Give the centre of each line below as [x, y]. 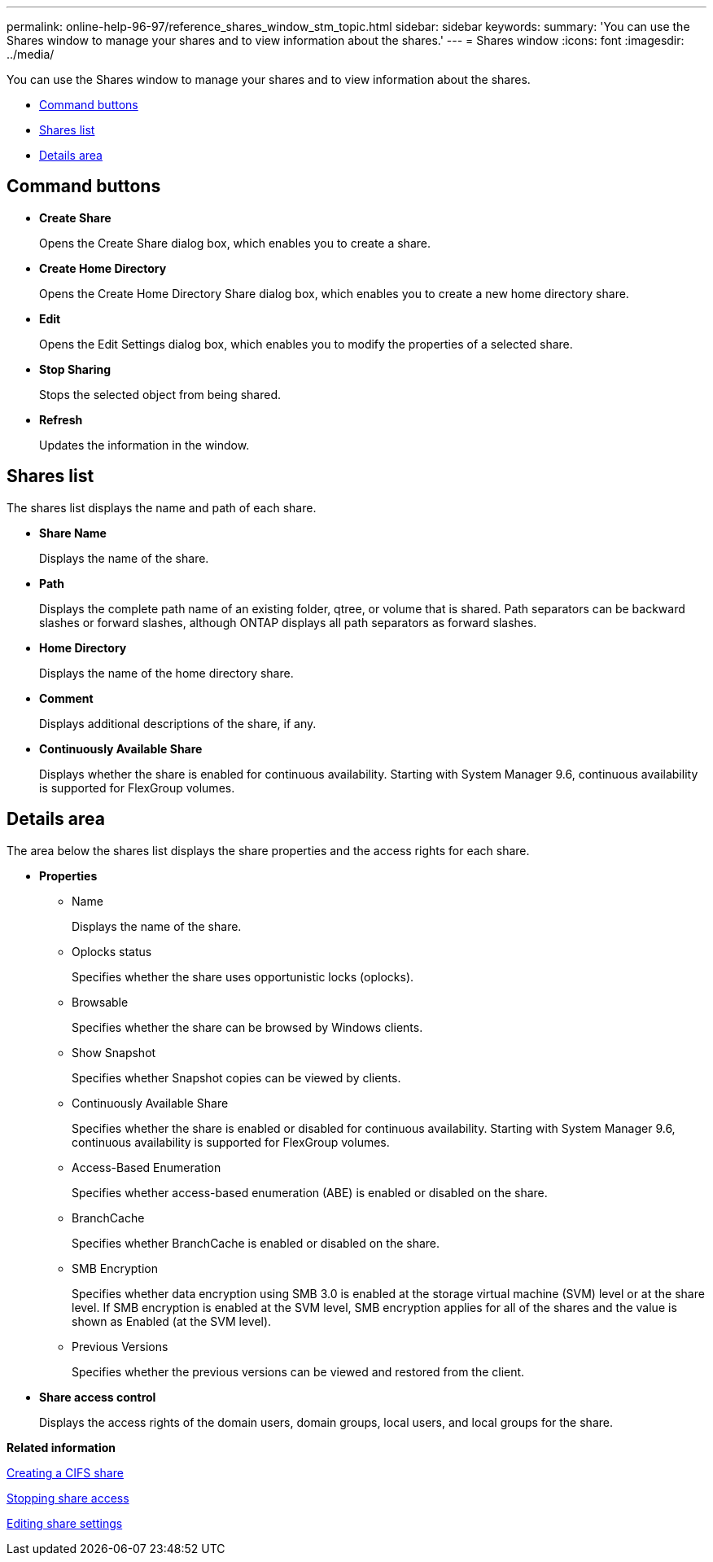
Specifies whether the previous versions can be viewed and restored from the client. [298, 1371]
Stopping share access [68, 1498]
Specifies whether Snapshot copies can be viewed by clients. [236, 1077]
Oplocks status [112, 951]
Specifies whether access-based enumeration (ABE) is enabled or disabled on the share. [310, 1192]
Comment [66, 698]
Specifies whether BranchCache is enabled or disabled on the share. [256, 1243]
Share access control [98, 1397]
